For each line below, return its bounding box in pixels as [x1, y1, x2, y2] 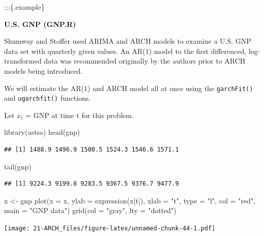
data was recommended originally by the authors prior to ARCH [44, 55, 246, 66]
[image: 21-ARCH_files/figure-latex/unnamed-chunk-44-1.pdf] [4, 225, 216, 232]
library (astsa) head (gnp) [4, 127, 80, 137]
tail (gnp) [4, 161, 32, 171]
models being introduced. [4, 65, 83, 76]
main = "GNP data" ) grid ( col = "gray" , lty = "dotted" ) [4, 205, 177, 216]
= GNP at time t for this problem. [25, 109, 134, 120]
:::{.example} [4, 2, 45, 12]
